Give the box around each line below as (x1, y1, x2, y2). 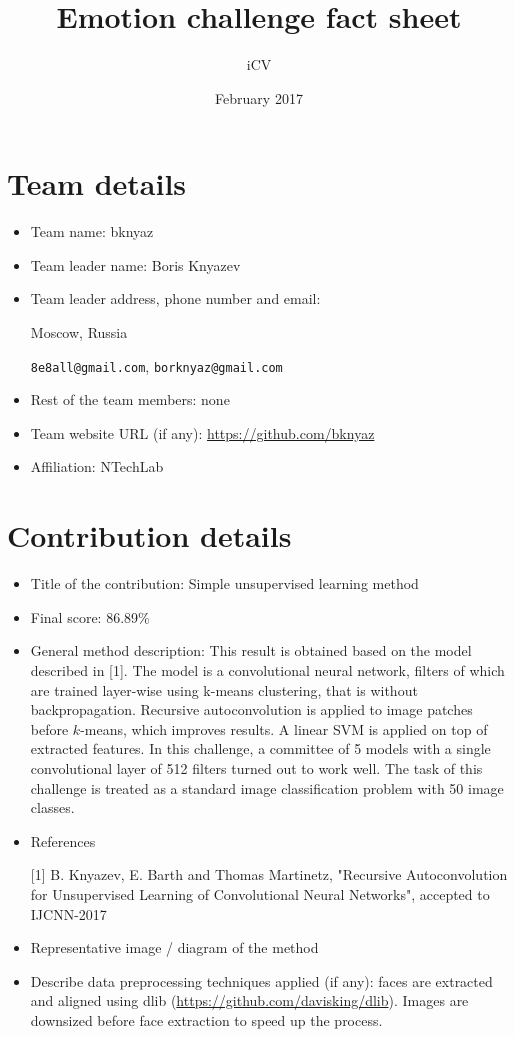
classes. (30, 797, 75, 818)
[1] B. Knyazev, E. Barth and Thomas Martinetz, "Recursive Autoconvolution (30, 864, 508, 885)
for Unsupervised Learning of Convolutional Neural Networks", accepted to (30, 883, 490, 904)
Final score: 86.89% (30, 606, 150, 627)
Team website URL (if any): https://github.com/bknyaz (30, 422, 375, 443)
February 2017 (215, 87, 303, 108)
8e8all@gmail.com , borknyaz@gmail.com (30, 355, 283, 376)
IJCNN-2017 (30, 903, 107, 924)
